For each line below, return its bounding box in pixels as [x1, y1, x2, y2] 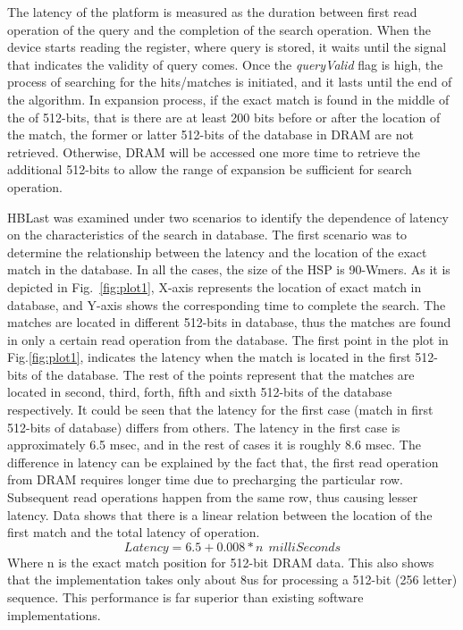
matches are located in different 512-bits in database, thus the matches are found [7, 313, 451, 332]
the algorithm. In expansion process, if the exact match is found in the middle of [7, 89, 450, 108]
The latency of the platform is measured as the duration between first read [7, 3, 417, 21]
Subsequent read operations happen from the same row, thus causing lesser [7, 488, 418, 507]
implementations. [7, 605, 101, 624]
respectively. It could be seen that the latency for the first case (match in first [7, 400, 434, 419]
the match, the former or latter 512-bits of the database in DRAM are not [7, 125, 414, 144]
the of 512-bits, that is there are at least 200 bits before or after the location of [7, 107, 441, 126]
